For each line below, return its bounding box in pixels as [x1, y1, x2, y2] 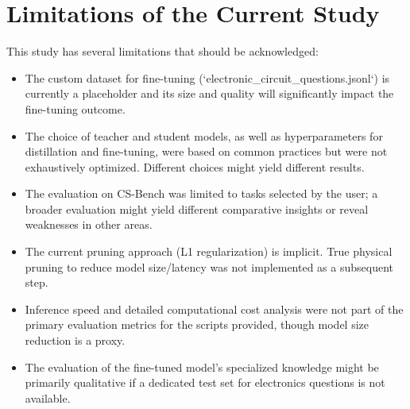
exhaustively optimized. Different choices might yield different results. [25, 158, 365, 175]
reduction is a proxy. [25, 332, 126, 349]
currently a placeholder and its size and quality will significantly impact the [25, 85, 394, 102]
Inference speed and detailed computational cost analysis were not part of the [25, 300, 404, 317]
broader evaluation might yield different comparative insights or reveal [25, 200, 369, 217]
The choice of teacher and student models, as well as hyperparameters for [25, 127, 383, 144]
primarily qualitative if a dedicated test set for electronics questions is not [25, 374, 385, 391]
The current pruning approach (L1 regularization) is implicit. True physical [25, 243, 393, 260]
